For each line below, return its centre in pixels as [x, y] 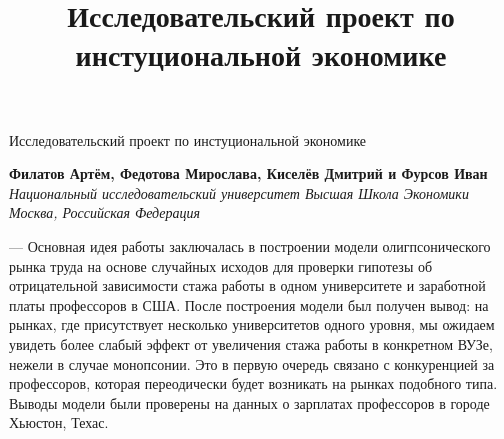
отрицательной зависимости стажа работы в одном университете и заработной [247, 285]
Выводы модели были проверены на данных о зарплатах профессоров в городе [249, 402]
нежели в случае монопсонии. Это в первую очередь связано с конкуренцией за [252, 363]
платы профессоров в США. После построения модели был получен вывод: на [249, 304]
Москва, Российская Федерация [105, 212]
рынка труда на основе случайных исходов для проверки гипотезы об [221, 265]
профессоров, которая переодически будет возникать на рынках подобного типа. [253, 383]
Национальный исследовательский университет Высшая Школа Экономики [239, 192]
